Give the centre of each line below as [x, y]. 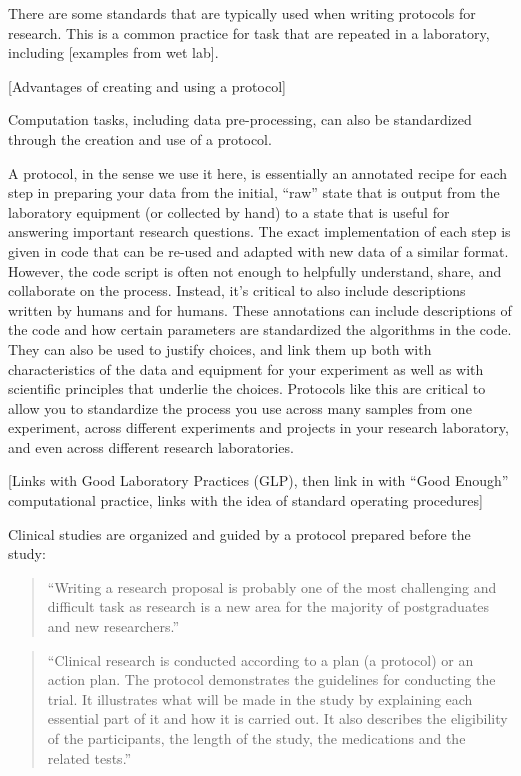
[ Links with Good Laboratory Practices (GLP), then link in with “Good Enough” [258, 480]
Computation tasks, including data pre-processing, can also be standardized [240, 119]
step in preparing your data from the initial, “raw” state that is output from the [254, 192]
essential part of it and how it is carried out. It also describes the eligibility [277, 718]
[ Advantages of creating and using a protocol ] [147, 85]
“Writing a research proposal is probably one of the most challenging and [272, 586]
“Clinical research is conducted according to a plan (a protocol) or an [260, 659]
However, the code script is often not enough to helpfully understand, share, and [255, 270]
